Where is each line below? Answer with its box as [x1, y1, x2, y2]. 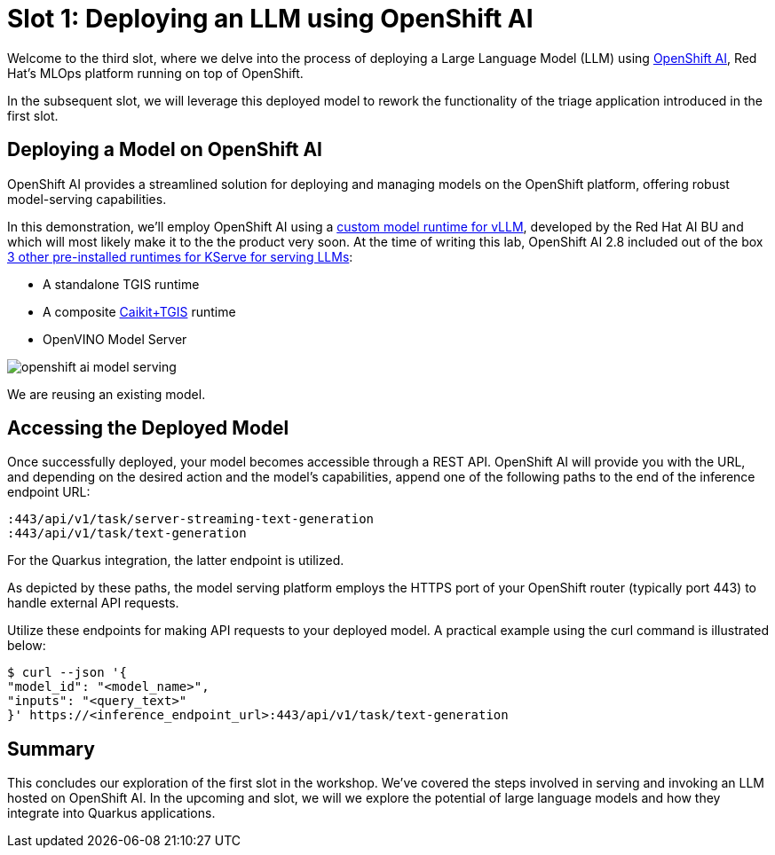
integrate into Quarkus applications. [7, 805, 216, 821]
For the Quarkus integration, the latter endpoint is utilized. [7, 553, 344, 569]
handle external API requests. [7, 595, 179, 611]
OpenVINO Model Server [43, 331, 187, 347]
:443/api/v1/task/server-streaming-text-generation [7, 512, 375, 527]
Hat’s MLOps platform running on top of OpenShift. [7, 65, 304, 81]
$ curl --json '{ [7, 665, 127, 680]
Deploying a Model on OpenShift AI [7, 138, 322, 161]
